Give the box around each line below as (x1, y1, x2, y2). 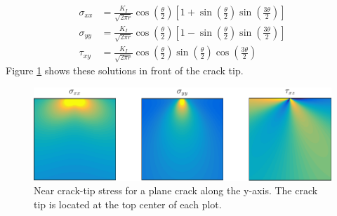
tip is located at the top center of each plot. (34, 196, 222, 211)
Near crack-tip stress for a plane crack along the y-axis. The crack (34, 183, 318, 198)
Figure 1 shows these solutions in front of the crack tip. (6, 63, 244, 78)
